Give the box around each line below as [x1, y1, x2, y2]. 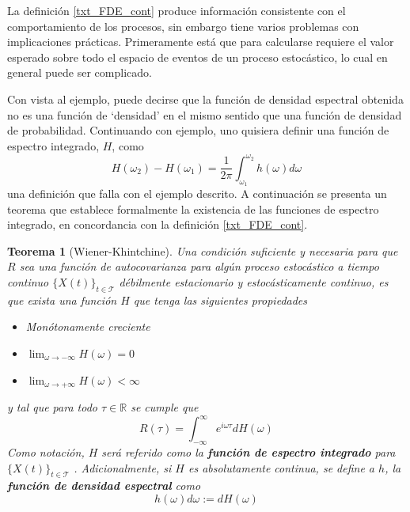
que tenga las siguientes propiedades [133, 291, 308, 308]
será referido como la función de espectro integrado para [101, 443, 396, 460]
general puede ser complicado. [7, 64, 152, 81]
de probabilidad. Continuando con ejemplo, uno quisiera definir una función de [7, 122, 389, 138]
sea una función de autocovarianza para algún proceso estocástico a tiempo [19, 258, 379, 275]
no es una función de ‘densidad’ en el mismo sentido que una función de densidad [7, 106, 402, 123]
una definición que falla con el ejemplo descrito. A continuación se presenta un [7, 185, 387, 202]
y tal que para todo [7, 399, 97, 415]
